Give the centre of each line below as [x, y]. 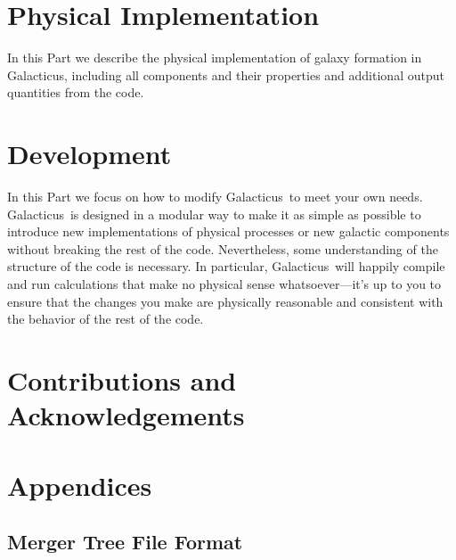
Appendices [80, 485]
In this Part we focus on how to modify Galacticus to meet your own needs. [215, 197]
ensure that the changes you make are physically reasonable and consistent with [225, 301]
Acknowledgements [126, 415]
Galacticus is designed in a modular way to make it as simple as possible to [214, 214]
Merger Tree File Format [125, 542]
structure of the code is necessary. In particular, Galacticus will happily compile [226, 266]
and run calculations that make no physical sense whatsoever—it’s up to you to [224, 284]
